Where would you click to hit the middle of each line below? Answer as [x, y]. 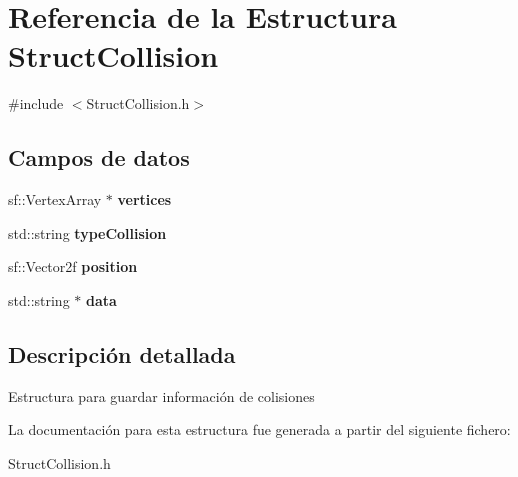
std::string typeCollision [87, 232]
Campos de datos [99, 157]
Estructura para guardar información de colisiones [161, 395]
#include [36, 103]
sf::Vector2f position [73, 266]
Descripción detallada [122, 353]
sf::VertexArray [55, 199]
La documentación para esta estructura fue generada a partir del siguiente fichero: [259, 429]
